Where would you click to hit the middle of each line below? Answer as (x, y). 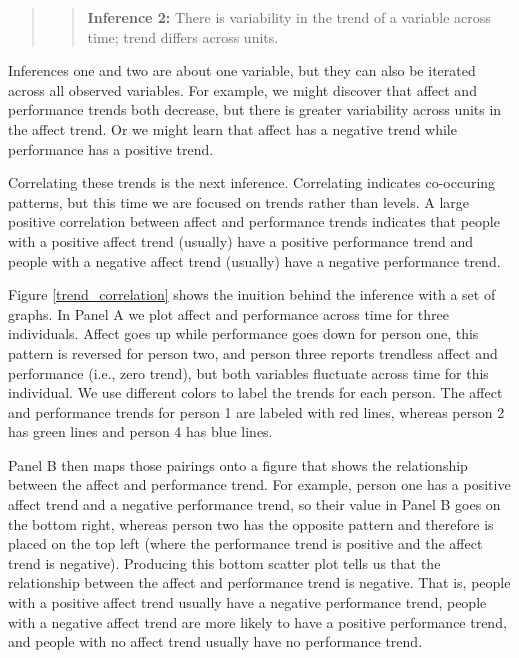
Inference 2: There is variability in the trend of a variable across (289, 17)
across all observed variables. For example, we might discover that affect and (242, 89)
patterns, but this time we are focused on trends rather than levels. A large (239, 201)
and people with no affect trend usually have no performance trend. (215, 641)
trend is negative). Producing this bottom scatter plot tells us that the (224, 562)
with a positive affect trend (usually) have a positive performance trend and (241, 240)
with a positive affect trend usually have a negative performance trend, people (247, 602)
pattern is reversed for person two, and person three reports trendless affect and (253, 352)
